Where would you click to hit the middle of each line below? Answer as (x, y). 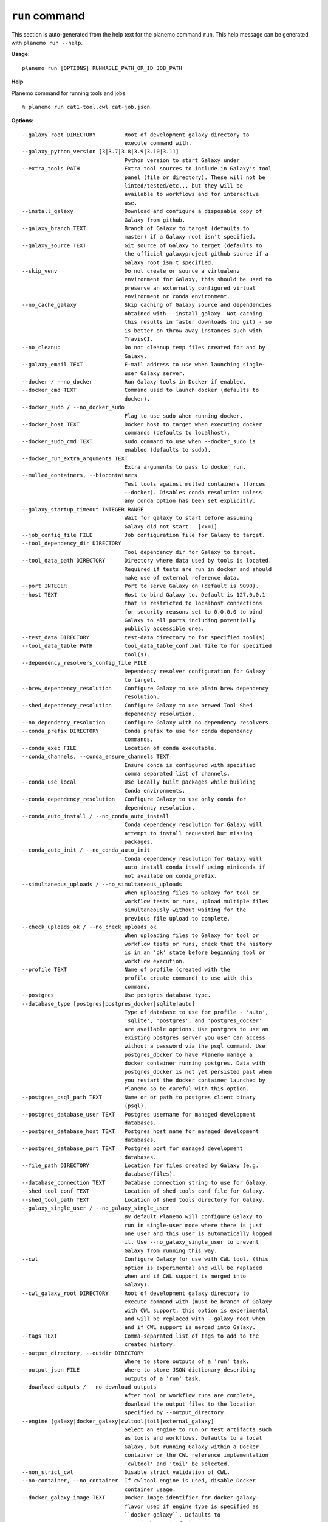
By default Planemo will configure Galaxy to (193, 1217)
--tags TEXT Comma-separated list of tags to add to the (141, 1336)
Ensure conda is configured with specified (190, 765)
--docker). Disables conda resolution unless (193, 493)
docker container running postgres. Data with (195, 1063)
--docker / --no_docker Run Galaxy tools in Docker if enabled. (134, 381)
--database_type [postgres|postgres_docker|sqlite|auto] (109, 1004)
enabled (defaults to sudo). (168, 450)
